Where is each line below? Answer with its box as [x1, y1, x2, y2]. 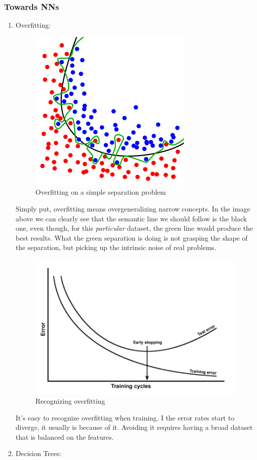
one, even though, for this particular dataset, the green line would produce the [15, 223, 253, 233]
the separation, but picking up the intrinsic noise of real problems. [15, 242, 216, 252]
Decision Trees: [15, 448, 61, 459]
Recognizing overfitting [35, 395, 105, 406]
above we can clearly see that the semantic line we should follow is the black [15, 213, 247, 223]
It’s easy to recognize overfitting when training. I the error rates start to [15, 412, 235, 422]
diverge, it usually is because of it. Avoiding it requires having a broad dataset [15, 422, 253, 432]
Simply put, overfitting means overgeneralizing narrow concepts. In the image [15, 204, 251, 213]
